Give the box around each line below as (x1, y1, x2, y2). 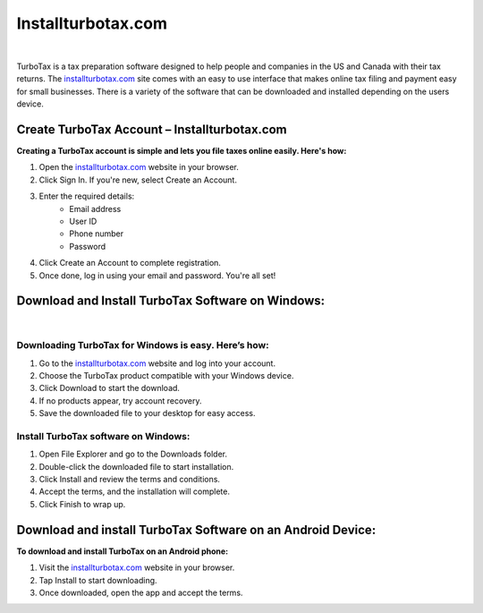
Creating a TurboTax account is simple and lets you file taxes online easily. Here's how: (16, 146, 347, 157)
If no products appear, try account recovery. (38, 395, 202, 406)
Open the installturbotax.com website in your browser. (38, 162, 239, 173)
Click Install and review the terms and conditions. (38, 474, 221, 485)
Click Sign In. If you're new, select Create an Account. (38, 175, 237, 185)
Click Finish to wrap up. (38, 498, 126, 509)
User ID (69, 216, 97, 226)
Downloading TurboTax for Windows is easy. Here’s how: (16, 339, 269, 352)
